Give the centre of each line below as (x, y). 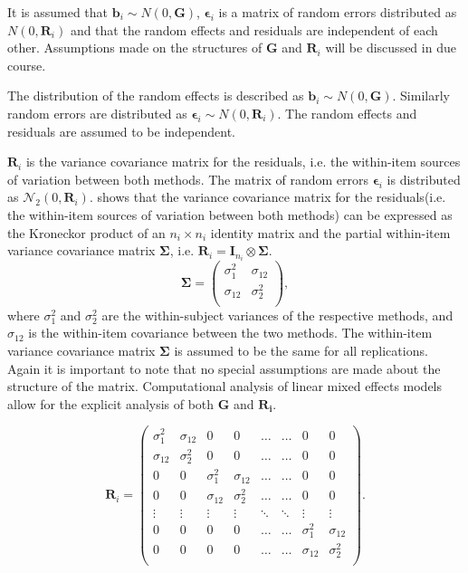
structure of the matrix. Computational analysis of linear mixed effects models (225, 386)
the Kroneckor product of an (86, 232)
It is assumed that (58, 12)
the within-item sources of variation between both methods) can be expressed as (230, 214)
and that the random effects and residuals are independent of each (254, 29)
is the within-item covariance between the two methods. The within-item (230, 333)
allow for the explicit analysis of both (111, 403)
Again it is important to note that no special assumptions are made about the (224, 368)
